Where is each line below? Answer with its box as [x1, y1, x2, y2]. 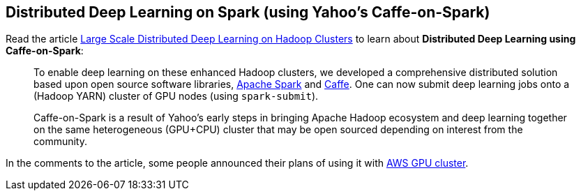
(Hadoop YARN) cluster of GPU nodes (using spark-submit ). [33, 90, 319, 103]
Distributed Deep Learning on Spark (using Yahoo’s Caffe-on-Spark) [6, 3, 490, 21]
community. [33, 135, 87, 148]
